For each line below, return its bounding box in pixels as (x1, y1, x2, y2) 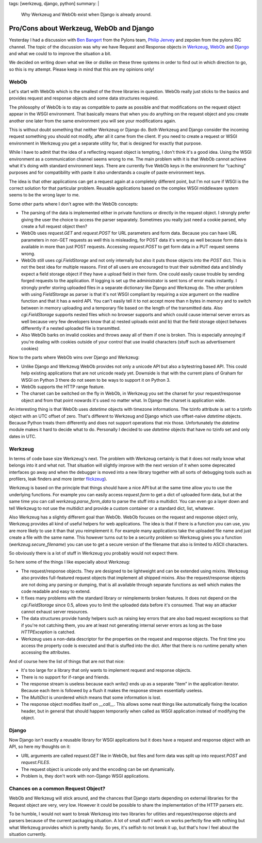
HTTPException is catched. (21, 629, 76, 635)
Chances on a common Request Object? (9, 785, 105, 792)
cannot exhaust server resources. (21, 609, 89, 615)
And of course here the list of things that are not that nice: (9, 658, 125, 664)
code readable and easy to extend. (21, 588, 91, 594)
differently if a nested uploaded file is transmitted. (21, 325, 121, 331)
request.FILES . (21, 760, 50, 765)
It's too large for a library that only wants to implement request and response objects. (21, 667, 192, 673)
